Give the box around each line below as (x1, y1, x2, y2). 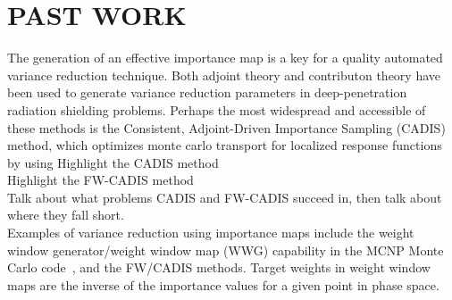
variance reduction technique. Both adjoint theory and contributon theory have (7, 65, 440, 84)
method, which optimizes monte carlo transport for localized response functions (7, 136, 442, 154)
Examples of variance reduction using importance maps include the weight (7, 223, 414, 242)
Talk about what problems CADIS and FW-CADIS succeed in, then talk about (7, 187, 442, 206)
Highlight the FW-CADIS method (7, 171, 194, 189)
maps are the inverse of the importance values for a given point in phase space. (7, 275, 439, 294)
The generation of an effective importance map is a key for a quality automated (7, 48, 443, 67)
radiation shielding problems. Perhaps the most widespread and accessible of (7, 100, 426, 119)
